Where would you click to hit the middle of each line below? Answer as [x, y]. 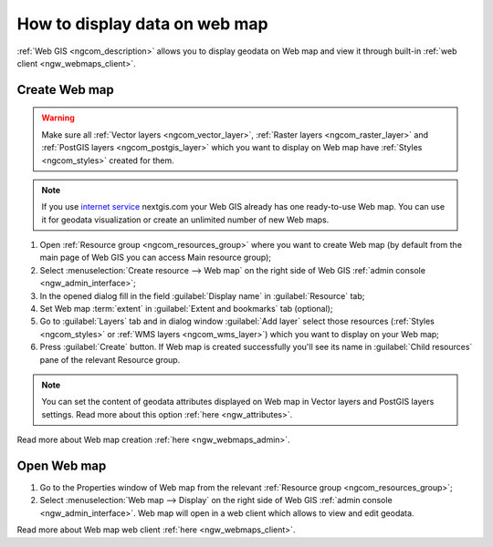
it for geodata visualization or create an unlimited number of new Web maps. [185, 220]
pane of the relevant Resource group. [110, 359]
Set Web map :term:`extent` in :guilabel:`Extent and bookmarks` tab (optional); [186, 309]
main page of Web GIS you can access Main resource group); [156, 258]
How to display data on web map [142, 24]
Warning [58, 118]
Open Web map [62, 465]
